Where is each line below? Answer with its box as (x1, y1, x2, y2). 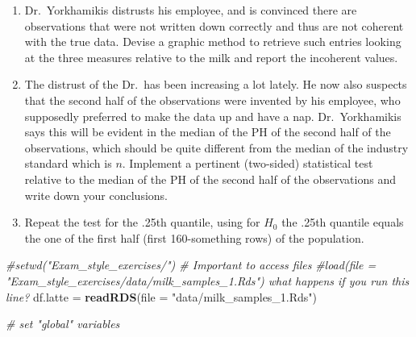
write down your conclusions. (24, 186, 168, 203)
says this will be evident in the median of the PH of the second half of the (24, 123, 391, 140)
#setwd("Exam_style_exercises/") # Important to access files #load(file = (6, 256, 376, 273)
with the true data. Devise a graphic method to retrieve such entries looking (24, 33, 401, 50)
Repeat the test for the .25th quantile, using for (24, 214, 260, 231)
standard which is (24, 155, 112, 172)
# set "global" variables (6, 315, 120, 332)
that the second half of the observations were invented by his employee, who (24, 91, 401, 108)
